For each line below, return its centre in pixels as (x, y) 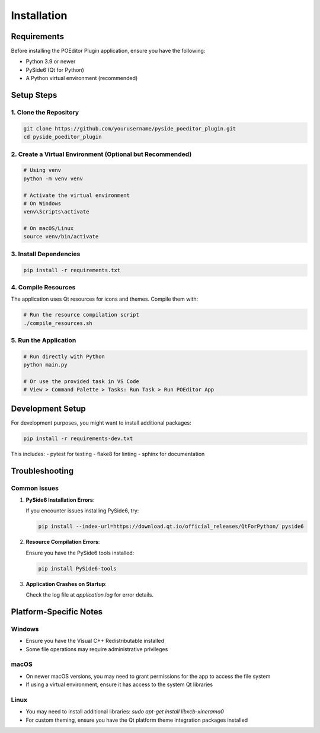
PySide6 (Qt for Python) (55, 70)
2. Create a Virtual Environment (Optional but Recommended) (101, 154)
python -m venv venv (53, 179)
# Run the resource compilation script (81, 315)
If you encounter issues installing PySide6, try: (82, 511)
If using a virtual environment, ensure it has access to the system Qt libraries (119, 684)
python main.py (45, 365)
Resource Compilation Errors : (63, 542)
